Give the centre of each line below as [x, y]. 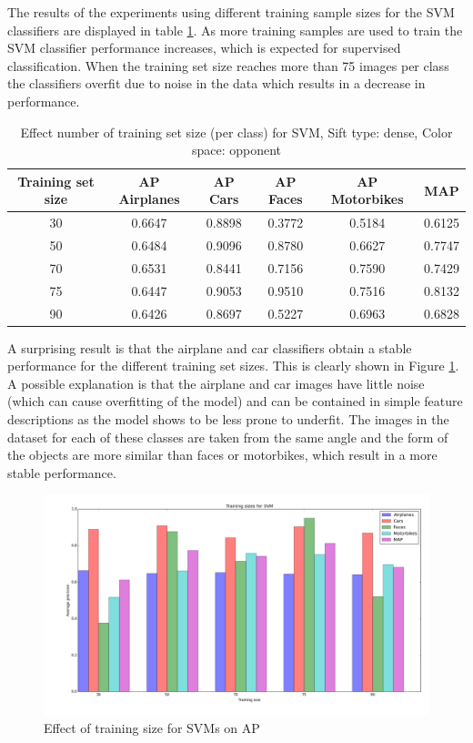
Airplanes [149, 199]
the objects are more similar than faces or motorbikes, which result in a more [222, 455]
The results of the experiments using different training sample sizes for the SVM [231, 12]
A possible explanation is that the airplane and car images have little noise [216, 383]
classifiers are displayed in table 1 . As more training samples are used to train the [235, 30]
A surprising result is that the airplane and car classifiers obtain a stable [210, 347]
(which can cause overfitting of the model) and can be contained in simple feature [235, 401]
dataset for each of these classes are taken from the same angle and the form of [228, 437]
